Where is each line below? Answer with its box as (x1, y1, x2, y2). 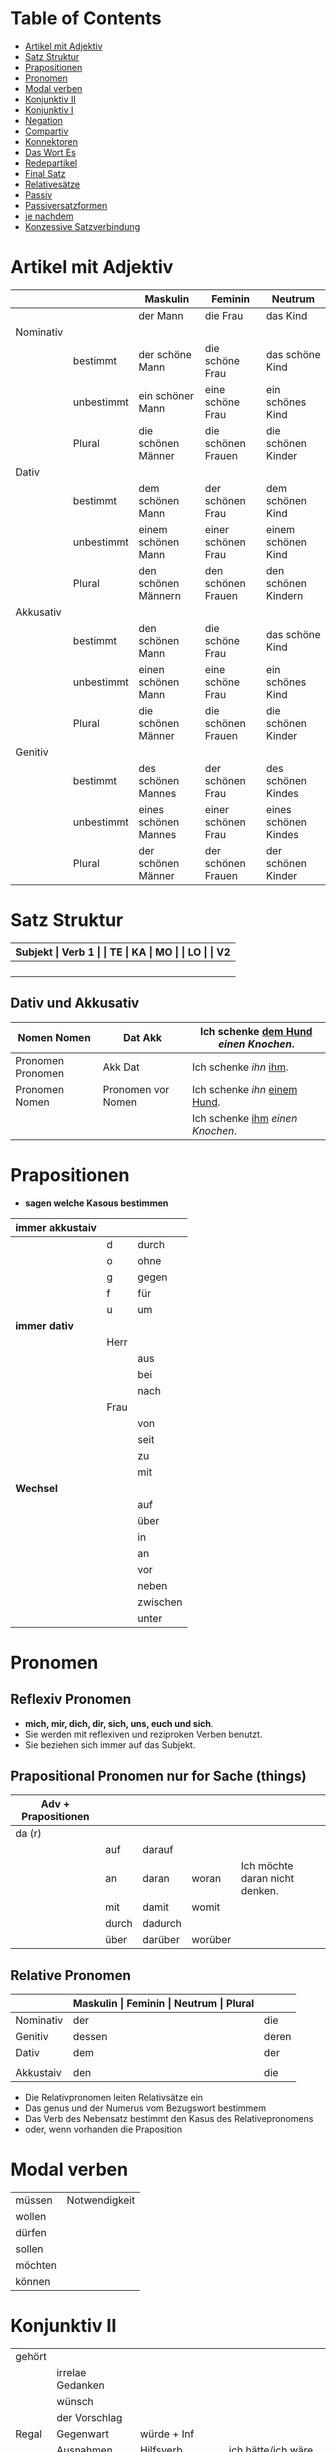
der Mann (138, 308, 184, 322)
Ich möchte (240, 1859, 294, 1873)
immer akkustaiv (15, 1220, 97, 1234)
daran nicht (240, 1872, 295, 1886)
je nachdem (24, 210, 74, 222)
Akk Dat (102, 1060, 140, 1074)
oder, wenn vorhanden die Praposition (24, 2123, 183, 2136)
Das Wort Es (24, 146, 77, 158)
